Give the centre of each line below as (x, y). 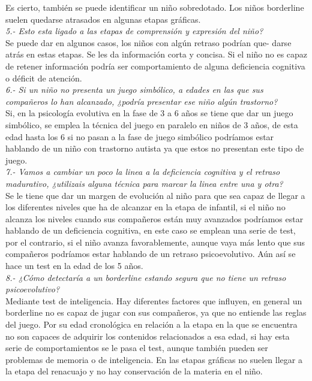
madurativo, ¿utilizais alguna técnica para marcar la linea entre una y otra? (144, 183)
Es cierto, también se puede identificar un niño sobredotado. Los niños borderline (155, 7)
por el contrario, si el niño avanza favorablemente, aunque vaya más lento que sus (155, 242)
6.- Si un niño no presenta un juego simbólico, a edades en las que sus (134, 90)
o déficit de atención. (44, 78)
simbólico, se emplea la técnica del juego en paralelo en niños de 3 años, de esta (152, 124)
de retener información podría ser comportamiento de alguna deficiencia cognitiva (155, 66)
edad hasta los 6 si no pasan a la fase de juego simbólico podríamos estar (140, 136)
